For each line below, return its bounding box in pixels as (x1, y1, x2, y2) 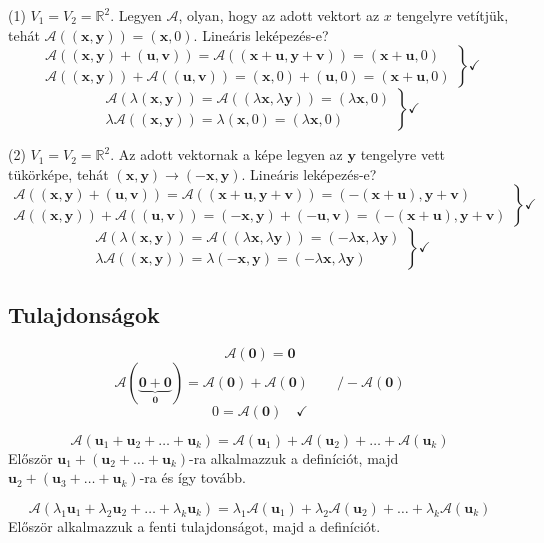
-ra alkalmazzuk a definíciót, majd (189, 447, 399, 468)
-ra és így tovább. (139, 467, 246, 488)
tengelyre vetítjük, (396, 5, 509, 25)
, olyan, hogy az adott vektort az (178, 5, 380, 25)
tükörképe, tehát (8, 163, 109, 184)
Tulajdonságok (8, 298, 160, 329)
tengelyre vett (360, 144, 446, 165)
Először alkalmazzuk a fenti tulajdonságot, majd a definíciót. (8, 515, 381, 536)
